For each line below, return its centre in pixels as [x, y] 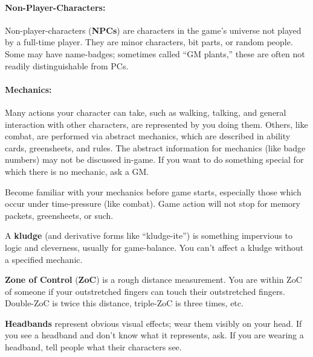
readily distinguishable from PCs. [67, 65]
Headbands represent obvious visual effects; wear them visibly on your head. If [153, 323]
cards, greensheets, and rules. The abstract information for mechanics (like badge [155, 147]
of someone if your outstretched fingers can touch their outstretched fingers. [145, 291]
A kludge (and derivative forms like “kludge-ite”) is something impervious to [149, 235]
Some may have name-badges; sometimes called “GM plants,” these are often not [155, 53]
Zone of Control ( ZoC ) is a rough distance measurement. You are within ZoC [153, 280]
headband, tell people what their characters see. [93, 347]
